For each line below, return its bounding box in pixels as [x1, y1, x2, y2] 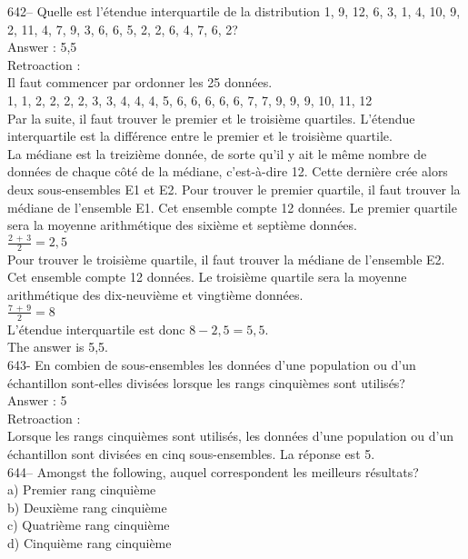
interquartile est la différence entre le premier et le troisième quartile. [7, 126, 393, 145]
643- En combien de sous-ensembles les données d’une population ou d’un [7, 354, 416, 374]
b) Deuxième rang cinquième [7, 497, 167, 516]
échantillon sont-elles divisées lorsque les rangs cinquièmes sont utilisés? [7, 373, 405, 392]
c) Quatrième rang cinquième [7, 515, 170, 534]
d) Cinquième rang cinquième [7, 533, 172, 552]
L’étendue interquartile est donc [7, 319, 185, 338]
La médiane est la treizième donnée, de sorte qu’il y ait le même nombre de [7, 144, 427, 163]
